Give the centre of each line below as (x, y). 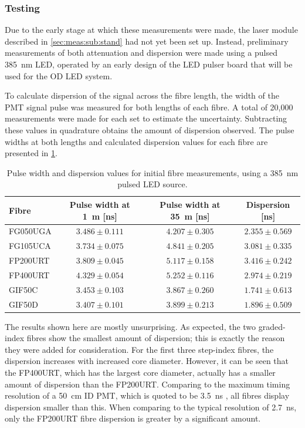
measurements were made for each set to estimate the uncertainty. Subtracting (146, 118)
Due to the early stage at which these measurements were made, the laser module (151, 30)
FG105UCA (30, 246)
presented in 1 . (31, 153)
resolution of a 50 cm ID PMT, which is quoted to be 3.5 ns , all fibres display (147, 395)
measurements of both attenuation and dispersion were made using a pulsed (141, 53)
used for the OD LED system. (59, 75)
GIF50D (23, 304)
